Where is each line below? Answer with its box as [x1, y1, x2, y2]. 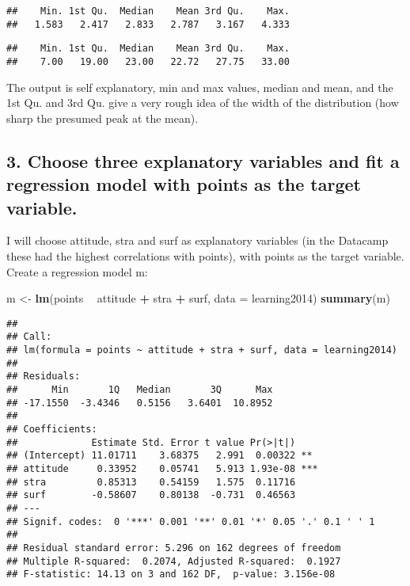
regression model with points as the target [6, 172, 361, 196]
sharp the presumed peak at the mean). [6, 109, 199, 126]
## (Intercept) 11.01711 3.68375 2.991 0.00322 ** [6, 450, 313, 462]
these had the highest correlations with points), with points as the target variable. [6, 247, 404, 264]
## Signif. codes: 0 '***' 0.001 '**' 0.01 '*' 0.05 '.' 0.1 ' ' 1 [6, 516, 375, 527]
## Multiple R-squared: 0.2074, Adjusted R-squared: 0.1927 [6, 555, 341, 567]
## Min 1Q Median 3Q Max [6, 384, 273, 396]
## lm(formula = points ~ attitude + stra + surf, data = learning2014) [6, 344, 397, 356]
